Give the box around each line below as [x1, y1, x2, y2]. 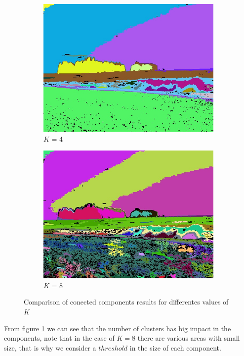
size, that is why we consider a [4, 342, 96, 353]
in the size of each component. [129, 342, 221, 353]
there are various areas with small [137, 333, 240, 343]
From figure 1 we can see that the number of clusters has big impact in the [4, 323, 231, 333]
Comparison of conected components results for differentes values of [24, 297, 229, 307]
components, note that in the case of [4, 333, 115, 343]
